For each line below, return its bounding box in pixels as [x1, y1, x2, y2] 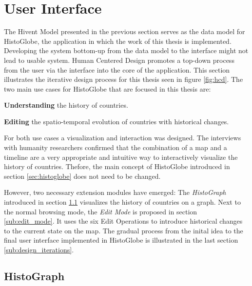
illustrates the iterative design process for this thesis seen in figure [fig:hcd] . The [4, 74, 243, 84]
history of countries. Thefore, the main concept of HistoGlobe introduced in [4, 161, 230, 172]
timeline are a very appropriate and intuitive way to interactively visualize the [4, 152, 238, 162]
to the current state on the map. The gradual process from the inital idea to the [4, 225, 243, 235]
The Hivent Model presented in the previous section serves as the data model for [4, 26, 245, 37]
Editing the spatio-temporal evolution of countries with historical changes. [4, 116, 229, 126]
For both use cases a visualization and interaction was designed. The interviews [4, 133, 241, 143]
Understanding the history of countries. [4, 100, 128, 110]
